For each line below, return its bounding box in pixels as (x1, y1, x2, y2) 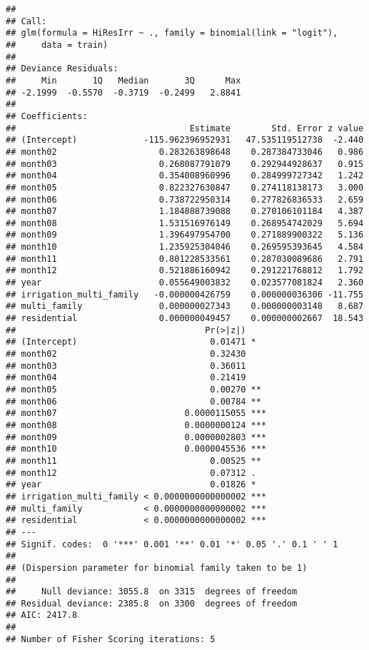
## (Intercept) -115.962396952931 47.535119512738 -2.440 (6, 135, 364, 146)
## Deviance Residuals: (6, 64, 118, 74)
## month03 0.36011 (6, 360, 246, 371)
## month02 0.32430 (6, 349, 246, 360)
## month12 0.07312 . (6, 467, 256, 478)
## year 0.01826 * (6, 479, 256, 490)
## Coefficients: (6, 111, 88, 121)
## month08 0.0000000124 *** (6, 420, 267, 430)
